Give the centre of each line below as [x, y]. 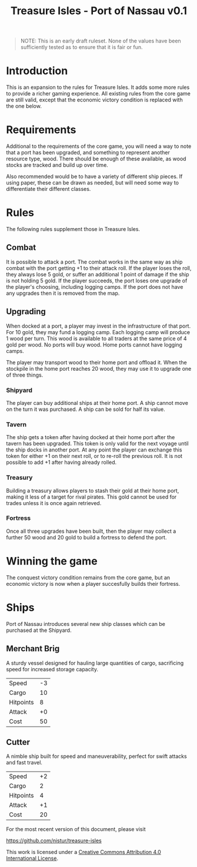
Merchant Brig [33, 649]
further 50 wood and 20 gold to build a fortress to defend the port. [86, 537]
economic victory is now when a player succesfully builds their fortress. [93, 584]
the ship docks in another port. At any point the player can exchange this [94, 450]
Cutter [18, 742]
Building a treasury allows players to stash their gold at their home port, [93, 490]
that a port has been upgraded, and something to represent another [88, 153]
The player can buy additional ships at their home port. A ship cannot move [97, 403]
